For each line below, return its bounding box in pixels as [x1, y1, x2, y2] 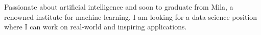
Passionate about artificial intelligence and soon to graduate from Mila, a [4, 2, 233, 12]
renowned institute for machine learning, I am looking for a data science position [4, 11, 257, 22]
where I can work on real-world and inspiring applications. [4, 21, 187, 32]
